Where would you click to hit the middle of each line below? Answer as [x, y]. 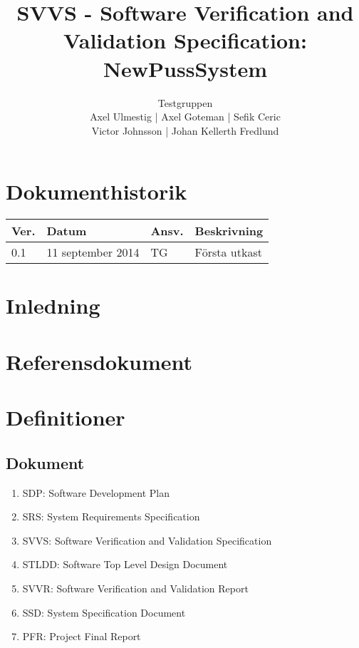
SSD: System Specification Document [104, 612]
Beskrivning [229, 231]
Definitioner [66, 417]
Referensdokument [99, 361]
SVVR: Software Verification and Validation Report [135, 588]
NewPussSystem [185, 68]
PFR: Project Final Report [82, 636]
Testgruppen [185, 102]
